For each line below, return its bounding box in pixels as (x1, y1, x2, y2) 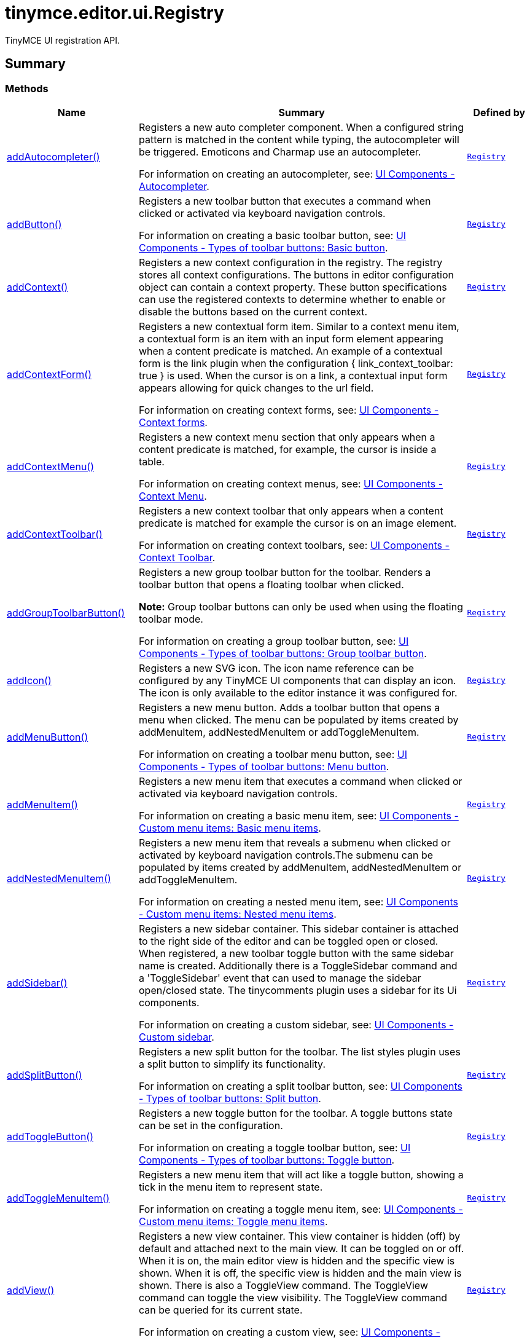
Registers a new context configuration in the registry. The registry (139, 256, 443, 269)
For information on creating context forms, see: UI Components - (139, 403, 439, 416)
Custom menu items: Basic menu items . (139, 821, 321, 834)
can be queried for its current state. (139, 1303, 303, 1316)
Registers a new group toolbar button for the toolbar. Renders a (139, 566, 431, 578)
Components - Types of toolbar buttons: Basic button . (139, 241, 388, 254)
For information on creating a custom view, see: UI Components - (139, 1325, 440, 1338)
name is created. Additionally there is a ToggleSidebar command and (139, 959, 458, 972)
